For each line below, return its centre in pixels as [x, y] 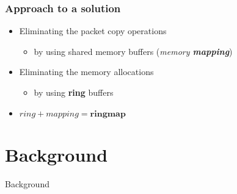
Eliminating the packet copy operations [93, 31]
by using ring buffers [74, 92]
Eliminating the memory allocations [86, 72]
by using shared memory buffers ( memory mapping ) [133, 51]
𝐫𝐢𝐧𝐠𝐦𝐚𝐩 [108, 114]
